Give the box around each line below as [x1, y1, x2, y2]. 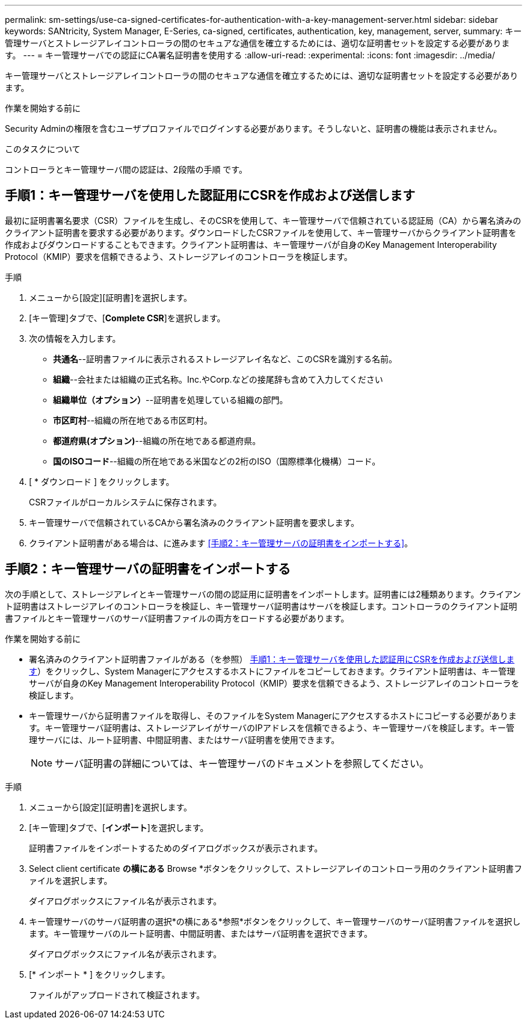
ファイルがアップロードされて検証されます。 [29, 989, 205, 1000]
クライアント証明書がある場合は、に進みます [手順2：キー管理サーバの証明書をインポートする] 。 [29, 537, 413, 548]
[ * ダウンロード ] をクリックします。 [29, 476, 174, 487]
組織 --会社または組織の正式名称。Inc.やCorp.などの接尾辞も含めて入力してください [53, 374, 383, 384]
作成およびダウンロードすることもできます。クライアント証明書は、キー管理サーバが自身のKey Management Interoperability [5, 239, 497, 250]
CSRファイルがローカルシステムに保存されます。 [29, 496, 222, 507]
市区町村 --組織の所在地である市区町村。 [53, 415, 212, 425]
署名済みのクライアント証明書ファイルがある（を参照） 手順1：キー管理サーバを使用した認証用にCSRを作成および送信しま [29, 653, 515, 664]
